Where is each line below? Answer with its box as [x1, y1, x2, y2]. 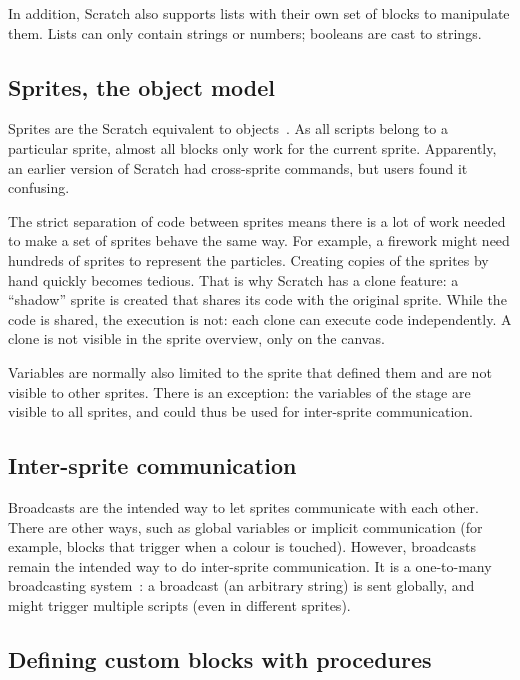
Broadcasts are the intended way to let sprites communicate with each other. [8, 496, 479, 517]
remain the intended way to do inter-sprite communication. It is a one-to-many [8, 555, 492, 576]
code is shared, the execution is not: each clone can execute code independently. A [8, 308, 512, 329]
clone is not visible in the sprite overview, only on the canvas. [8, 328, 385, 349]
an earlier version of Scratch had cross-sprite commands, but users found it [8, 157, 468, 178]
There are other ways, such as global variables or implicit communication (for [8, 516, 483, 537]
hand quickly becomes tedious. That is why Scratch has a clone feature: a [8, 269, 459, 290]
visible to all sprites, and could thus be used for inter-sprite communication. [8, 401, 473, 422]
